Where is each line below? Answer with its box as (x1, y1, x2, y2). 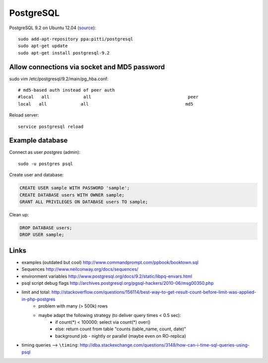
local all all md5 (18, 101, 194, 106)
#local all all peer (18, 94, 199, 100)
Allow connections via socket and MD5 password (9, 62, 165, 71)
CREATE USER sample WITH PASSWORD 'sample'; (19, 185, 130, 191)
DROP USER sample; (19, 232, 65, 238)
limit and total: (21, 289, 51, 295)
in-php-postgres (21, 296, 56, 302)
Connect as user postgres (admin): (9, 149, 80, 156)
